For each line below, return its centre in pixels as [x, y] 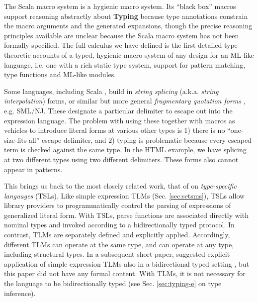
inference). [20, 293]
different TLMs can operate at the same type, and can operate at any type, [119, 244]
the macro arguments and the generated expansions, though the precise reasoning [128, 26]
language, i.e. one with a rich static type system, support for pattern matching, [125, 64]
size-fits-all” [22, 140]
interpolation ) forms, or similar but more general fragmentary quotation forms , [125, 101]
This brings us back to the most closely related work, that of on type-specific [120, 186]
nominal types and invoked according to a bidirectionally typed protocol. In [119, 225]
